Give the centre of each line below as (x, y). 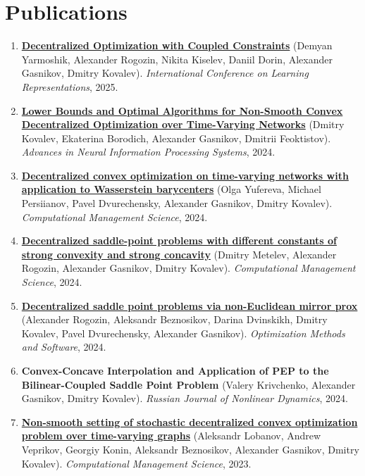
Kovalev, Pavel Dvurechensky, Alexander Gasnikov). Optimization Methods (183, 333)
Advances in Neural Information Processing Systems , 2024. (148, 152)
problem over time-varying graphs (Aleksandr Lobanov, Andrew (171, 436)
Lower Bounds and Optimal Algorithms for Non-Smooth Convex (182, 110)
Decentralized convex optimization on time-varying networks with (185, 175)
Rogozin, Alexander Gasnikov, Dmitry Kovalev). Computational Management (188, 268)
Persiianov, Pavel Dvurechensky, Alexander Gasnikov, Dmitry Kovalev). (177, 203)
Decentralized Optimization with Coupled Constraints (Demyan (177, 45)
